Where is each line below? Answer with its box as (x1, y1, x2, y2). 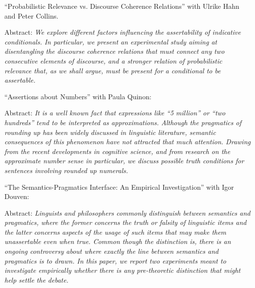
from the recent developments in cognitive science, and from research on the (4, 146, 231, 156)
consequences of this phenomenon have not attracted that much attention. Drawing (4, 136, 251, 147)
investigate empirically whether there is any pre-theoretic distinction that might (4, 265, 241, 275)
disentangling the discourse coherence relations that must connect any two (4, 46, 225, 56)
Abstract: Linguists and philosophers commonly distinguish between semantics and (4, 207, 251, 218)
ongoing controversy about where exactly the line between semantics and (4, 246, 219, 256)
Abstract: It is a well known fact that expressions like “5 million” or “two (4, 108, 226, 118)
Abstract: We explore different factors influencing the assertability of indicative (4, 27, 241, 37)
